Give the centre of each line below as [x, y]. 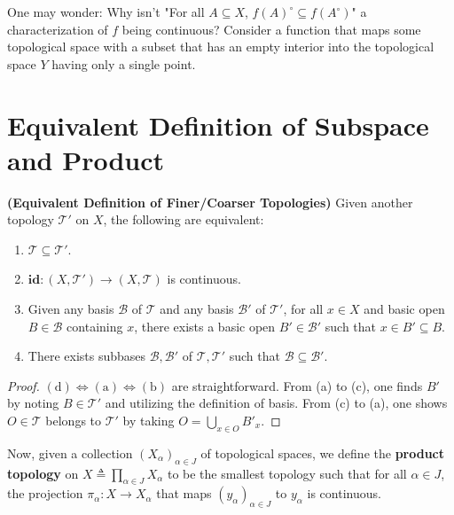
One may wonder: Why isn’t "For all [106, 12]
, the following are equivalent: [184, 219]
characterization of [58, 29]
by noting [33, 403]
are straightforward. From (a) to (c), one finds [297, 385]
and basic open [404, 309]
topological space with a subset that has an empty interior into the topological [221, 47]
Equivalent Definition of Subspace [218, 125]
